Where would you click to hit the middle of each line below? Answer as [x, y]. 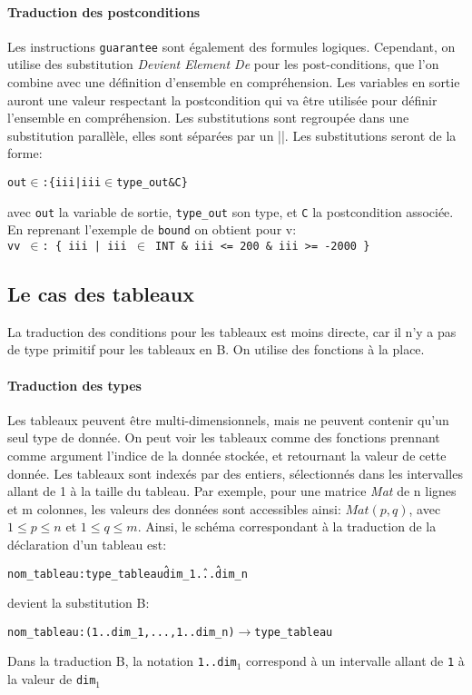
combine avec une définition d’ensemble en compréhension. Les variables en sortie [234, 82]
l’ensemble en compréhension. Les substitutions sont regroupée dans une [208, 118]
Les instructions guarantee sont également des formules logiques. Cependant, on [231, 46]
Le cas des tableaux [101, 294]
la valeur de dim [52, 679]
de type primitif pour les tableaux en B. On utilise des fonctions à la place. [216, 349]
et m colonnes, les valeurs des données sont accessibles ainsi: [174, 508]
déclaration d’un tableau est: [87, 544]
